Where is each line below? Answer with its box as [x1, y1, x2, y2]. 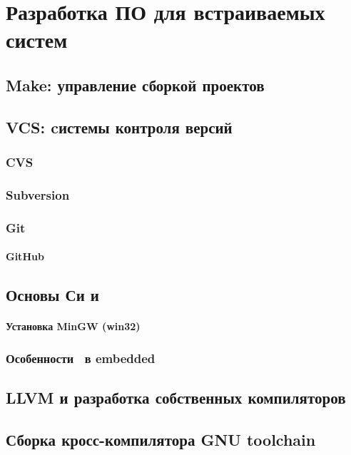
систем [6, 25, 68, 54]
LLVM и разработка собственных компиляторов [6, 387, 346, 409]
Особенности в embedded [6, 349, 156, 367]
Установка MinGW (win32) [6, 319, 141, 334]
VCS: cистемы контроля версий [6, 116, 233, 138]
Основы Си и [6, 284, 99, 306]
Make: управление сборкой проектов [6, 73, 265, 96]
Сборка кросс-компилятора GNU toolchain [6, 428, 316, 450]
